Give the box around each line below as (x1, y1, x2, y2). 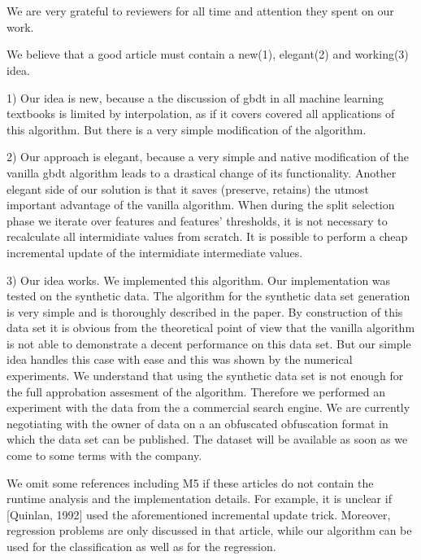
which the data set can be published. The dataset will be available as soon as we (7, 431, 408, 448)
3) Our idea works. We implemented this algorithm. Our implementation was (7, 271, 391, 288)
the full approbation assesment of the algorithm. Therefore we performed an (7, 383, 385, 400)
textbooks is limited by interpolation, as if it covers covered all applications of (7, 105, 395, 122)
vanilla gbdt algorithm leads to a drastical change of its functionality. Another (7, 164, 397, 181)
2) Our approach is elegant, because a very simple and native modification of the (7, 148, 410, 165)
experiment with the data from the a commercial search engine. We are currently (7, 399, 410, 416)
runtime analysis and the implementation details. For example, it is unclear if (7, 490, 392, 507)
